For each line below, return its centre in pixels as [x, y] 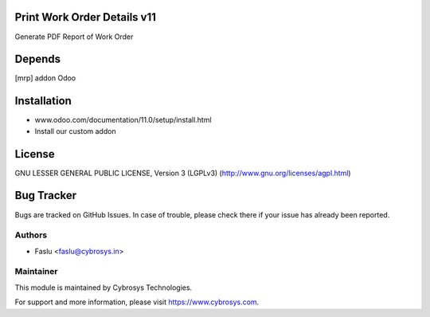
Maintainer [36, 272]
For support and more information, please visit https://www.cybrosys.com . [137, 302]
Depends [38, 59]
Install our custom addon [75, 131]
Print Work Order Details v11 [86, 17]
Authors [31, 235]
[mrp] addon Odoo [45, 78]
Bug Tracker [46, 196]
